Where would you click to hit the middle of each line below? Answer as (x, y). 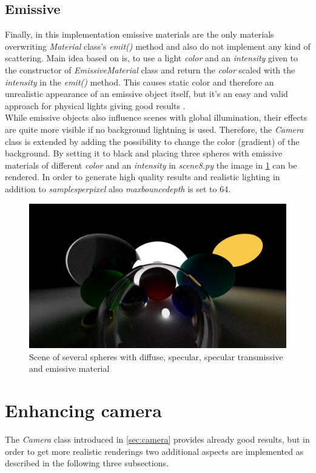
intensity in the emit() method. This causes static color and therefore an (140, 82)
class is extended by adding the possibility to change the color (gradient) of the (152, 141)
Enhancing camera (83, 410)
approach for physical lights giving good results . (95, 105)
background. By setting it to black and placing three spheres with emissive (144, 153)
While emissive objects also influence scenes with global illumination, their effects (156, 117)
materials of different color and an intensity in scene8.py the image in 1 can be (151, 165)
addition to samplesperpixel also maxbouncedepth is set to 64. (118, 188)
